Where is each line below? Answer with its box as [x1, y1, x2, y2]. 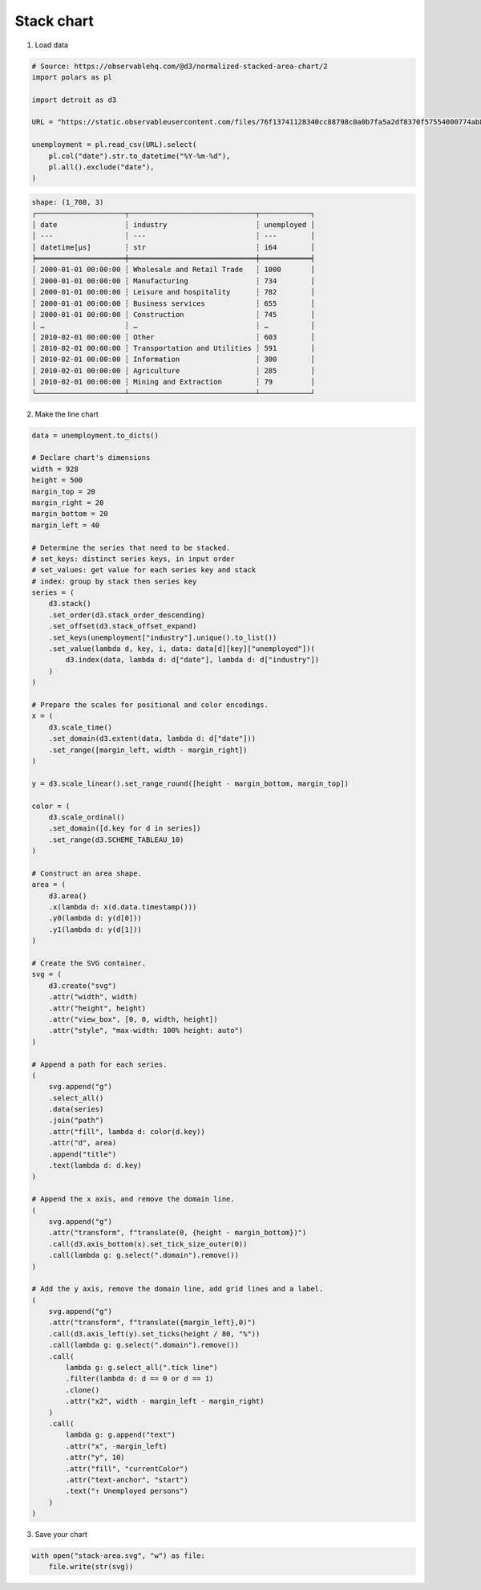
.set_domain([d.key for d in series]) [48, 823, 201, 833]
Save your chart [34, 1530, 88, 1539]
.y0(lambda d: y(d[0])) [48, 913, 142, 923]
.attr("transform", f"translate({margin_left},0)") [48, 1318, 257, 1328]
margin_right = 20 [31, 498, 104, 507]
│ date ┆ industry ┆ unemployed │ [31, 220, 316, 229]
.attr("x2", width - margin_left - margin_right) [65, 1397, 265, 1406]
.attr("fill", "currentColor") [65, 1464, 188, 1473]
